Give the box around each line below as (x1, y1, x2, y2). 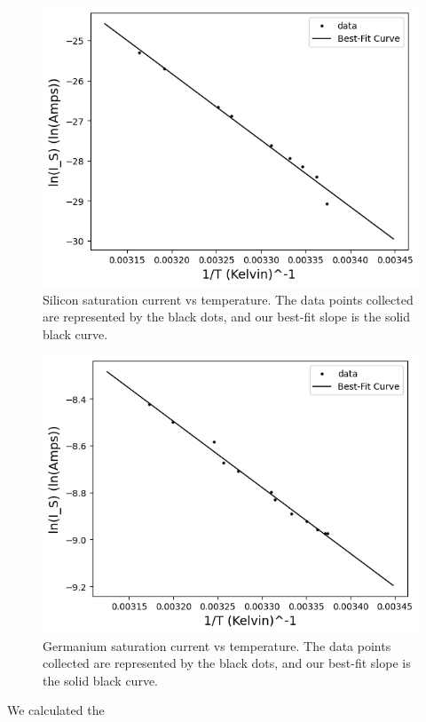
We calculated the (7, 701, 105, 719)
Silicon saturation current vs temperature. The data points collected (43, 290, 414, 308)
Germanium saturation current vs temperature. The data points (43, 636, 391, 655)
